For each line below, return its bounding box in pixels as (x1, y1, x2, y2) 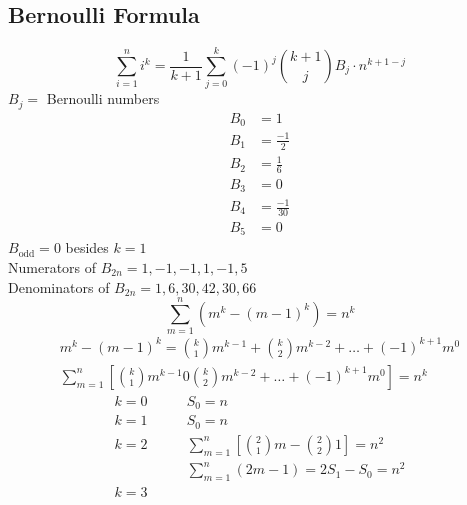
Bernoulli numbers (46, 88, 160, 109)
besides (65, 237, 109, 258)
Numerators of (8, 256, 97, 277)
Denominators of (8, 276, 110, 297)
